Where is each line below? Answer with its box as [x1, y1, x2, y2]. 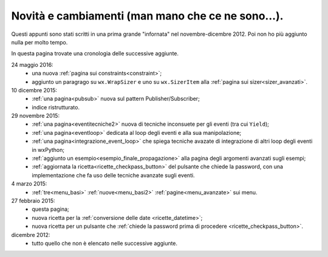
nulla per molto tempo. [11, 38, 68, 46]
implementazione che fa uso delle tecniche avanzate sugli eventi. [32, 171, 195, 179]
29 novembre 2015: [11, 112, 60, 120]
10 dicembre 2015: [11, 86, 57, 94]
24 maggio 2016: [11, 61, 54, 68]
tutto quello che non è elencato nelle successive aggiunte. [32, 239, 178, 247]
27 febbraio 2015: [11, 197, 55, 204]
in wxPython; [32, 146, 65, 153]
